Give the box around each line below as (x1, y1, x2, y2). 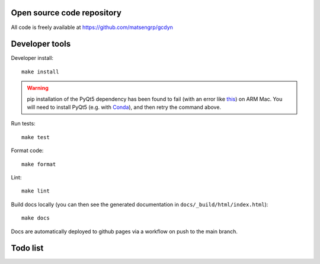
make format (21, 160, 56, 168)
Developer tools (11, 39, 71, 49)
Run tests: (11, 120, 36, 127)
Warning (27, 85, 49, 92)
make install (21, 68, 59, 75)
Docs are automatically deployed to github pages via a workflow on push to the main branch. (11, 228, 238, 235)
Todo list (11, 243, 44, 253)
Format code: (11, 147, 44, 154)
